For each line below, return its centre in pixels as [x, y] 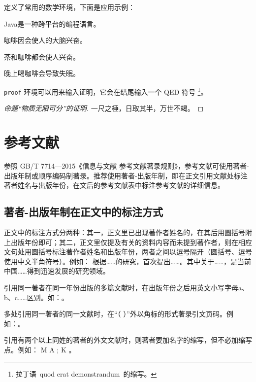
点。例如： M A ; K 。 [40, 349]
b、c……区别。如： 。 [36, 297]
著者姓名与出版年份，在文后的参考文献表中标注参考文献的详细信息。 [114, 185]
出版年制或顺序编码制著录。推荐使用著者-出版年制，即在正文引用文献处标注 [126, 175]
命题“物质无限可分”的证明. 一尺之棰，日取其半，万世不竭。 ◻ [104, 108]
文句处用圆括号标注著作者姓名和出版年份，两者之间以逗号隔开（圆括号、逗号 [128, 252]
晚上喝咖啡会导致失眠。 [42, 73]
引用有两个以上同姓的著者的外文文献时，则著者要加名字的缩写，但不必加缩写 [128, 340]
